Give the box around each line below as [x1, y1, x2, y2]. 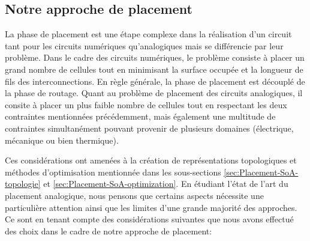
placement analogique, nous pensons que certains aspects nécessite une [5, 189, 264, 201]
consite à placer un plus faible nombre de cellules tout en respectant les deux [5, 98, 287, 111]
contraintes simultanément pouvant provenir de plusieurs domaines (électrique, [5, 121, 294, 134]
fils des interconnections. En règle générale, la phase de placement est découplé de [5, 75, 305, 87]
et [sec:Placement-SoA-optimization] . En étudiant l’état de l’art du [43, 177, 288, 190]
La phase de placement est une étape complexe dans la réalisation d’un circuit [5, 28, 292, 40]
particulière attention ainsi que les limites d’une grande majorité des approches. [5, 201, 297, 213]
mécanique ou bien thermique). [5, 133, 119, 146]
